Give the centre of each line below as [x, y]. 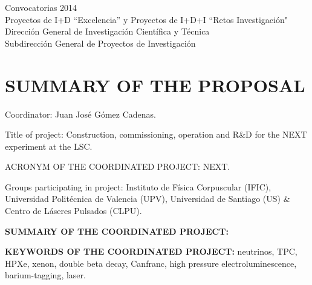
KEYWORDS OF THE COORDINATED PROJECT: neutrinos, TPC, [151, 251]
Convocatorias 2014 [41, 7]
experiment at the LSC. [49, 146]
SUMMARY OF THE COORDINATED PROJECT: [117, 231]
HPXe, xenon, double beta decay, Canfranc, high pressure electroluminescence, [151, 263]
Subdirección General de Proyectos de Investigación [100, 43]
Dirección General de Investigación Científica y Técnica [107, 31]
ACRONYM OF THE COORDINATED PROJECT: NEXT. [118, 166]
